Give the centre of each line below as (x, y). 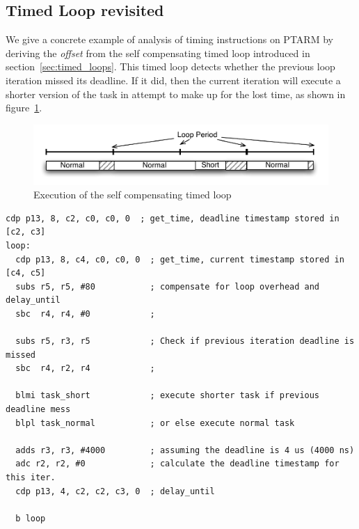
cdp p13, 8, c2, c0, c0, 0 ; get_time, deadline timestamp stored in (173, 218)
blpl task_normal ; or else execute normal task (155, 423)
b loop (31, 518)
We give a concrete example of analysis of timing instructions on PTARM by (169, 39)
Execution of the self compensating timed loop (133, 195)
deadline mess (38, 410)
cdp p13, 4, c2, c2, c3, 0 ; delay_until (115, 491)
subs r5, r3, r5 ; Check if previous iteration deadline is (185, 341)
